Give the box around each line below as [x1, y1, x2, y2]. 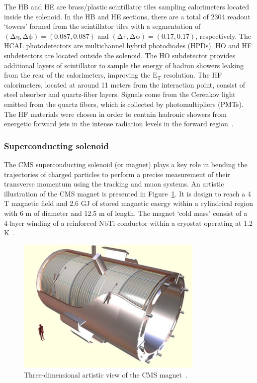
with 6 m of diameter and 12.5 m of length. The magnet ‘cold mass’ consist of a [4, 207, 248, 218]
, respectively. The [195, 30, 251, 41]
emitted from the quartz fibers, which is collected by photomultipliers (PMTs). [4, 98, 244, 109]
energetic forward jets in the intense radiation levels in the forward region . [4, 118, 234, 129]
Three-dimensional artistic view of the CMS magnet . [24, 369, 187, 380]
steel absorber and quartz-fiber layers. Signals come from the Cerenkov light [4, 89, 236, 99]
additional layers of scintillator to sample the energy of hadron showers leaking [4, 60, 244, 70]
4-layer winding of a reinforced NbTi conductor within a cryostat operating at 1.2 [4, 217, 253, 228]
